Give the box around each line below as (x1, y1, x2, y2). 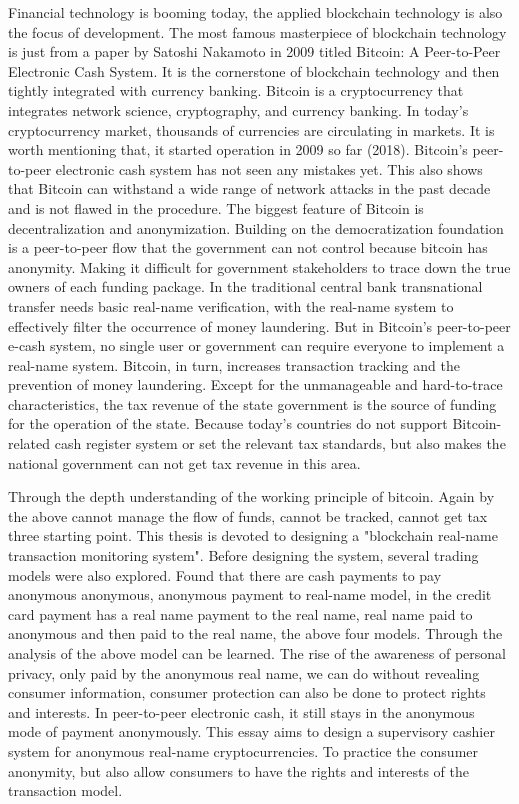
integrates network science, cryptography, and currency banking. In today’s (8, 99, 469, 120)
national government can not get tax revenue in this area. (8, 452, 361, 473)
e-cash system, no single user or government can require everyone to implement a (8, 335, 505, 356)
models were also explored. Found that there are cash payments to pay (8, 564, 442, 585)
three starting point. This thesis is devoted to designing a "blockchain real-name (8, 525, 498, 546)
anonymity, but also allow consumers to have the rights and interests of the (8, 760, 470, 781)
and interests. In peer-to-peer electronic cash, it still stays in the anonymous (8, 701, 475, 722)
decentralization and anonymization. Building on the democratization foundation (8, 217, 504, 238)
